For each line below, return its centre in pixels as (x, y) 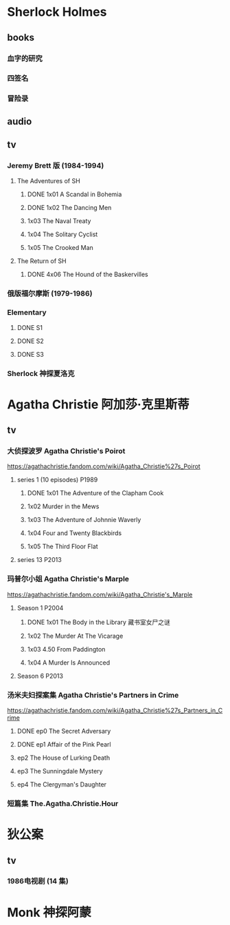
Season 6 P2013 (40, 676)
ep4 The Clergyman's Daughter (62, 784)
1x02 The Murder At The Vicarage (75, 636)
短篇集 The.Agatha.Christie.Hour (63, 803)
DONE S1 (30, 327)
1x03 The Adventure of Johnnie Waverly (84, 520)
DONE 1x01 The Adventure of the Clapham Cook (95, 493)
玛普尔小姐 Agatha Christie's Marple (68, 579)
